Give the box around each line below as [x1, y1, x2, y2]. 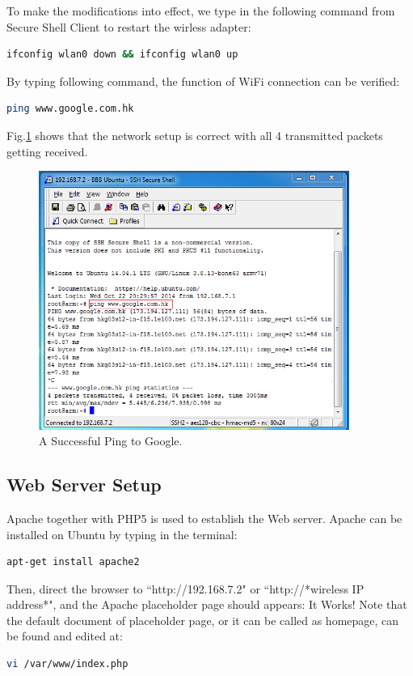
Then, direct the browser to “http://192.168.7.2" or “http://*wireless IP [6, 580, 365, 597]
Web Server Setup [6, 472, 162, 497]
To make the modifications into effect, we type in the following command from [6, 2, 395, 19]
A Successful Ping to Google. [39, 432, 183, 449]
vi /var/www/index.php [6, 658, 129, 670]
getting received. [6, 142, 88, 159]
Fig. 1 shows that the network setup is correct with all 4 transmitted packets [6, 126, 383, 143]
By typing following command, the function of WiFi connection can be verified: [6, 72, 400, 89]
